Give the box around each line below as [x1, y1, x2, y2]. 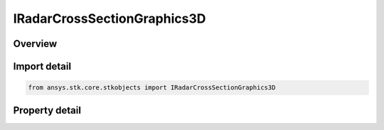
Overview [13, 38, 58, 50]
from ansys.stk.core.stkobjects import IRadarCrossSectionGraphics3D [28, 84, 276, 92]
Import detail [13, 60, 71, 72]
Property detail [13, 104, 82, 117]
